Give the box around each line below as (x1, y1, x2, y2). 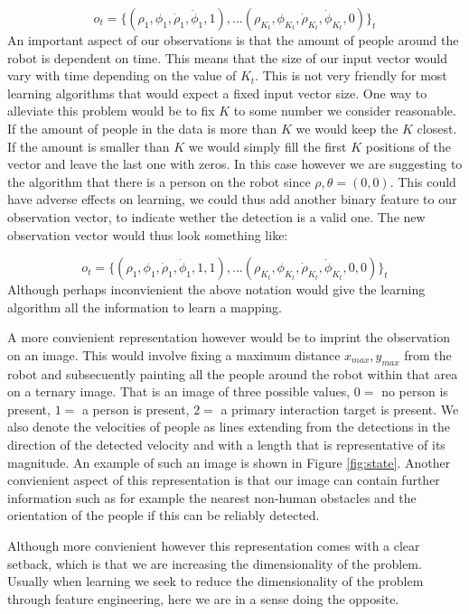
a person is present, (81, 399, 190, 418)
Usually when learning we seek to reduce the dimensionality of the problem (7, 572, 424, 591)
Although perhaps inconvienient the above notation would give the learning (7, 280, 426, 299)
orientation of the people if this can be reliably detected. (7, 506, 320, 525)
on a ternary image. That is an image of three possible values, (7, 382, 351, 401)
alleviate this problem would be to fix (7, 101, 215, 120)
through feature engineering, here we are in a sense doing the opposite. (7, 589, 399, 608)
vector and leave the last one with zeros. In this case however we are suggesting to (7, 154, 463, 173)
